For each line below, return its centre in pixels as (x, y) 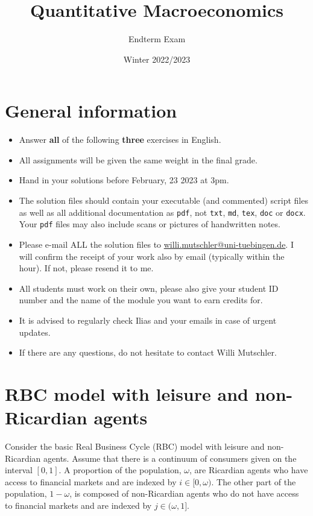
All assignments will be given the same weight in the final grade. (138, 159)
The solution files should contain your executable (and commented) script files (163, 200)
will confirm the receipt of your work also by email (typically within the (152, 256)
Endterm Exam (157, 39)
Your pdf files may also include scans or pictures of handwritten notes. (150, 224)
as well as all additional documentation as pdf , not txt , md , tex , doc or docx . (162, 212)
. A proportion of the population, (120, 470)
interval (19, 470)
